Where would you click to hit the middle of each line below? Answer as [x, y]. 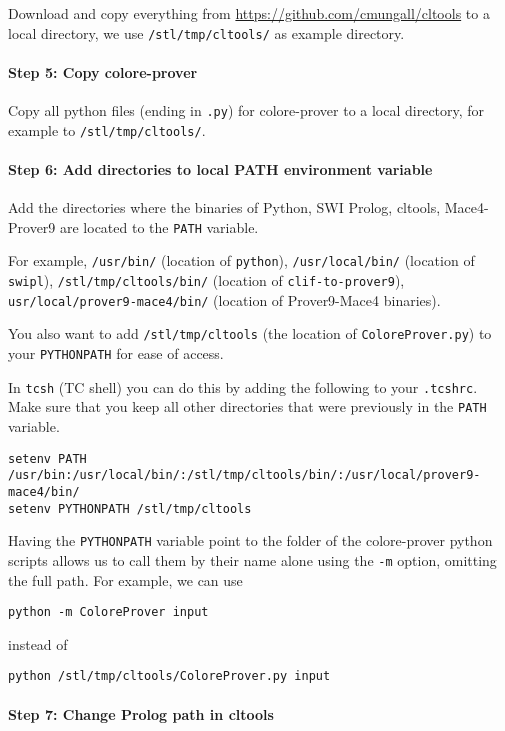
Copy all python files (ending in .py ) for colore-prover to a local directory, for [246, 110]
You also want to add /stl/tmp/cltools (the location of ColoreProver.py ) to [250, 333]
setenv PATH [47, 458]
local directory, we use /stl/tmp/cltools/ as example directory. [206, 32]
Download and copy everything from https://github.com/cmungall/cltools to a [249, 13]
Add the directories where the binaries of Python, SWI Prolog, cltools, [224, 207]
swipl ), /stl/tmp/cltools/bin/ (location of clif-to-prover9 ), [206, 280]
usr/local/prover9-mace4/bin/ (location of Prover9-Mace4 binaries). [224, 299]
